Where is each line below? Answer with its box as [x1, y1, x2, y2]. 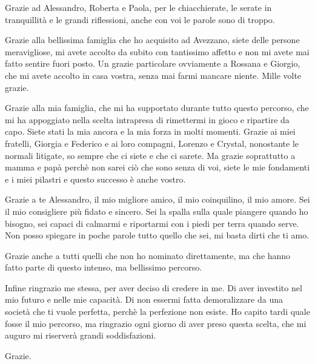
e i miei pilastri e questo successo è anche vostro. [5, 172, 186, 185]
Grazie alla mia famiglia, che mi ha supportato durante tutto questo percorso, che [5, 101, 309, 114]
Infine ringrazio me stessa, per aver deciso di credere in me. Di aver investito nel [5, 281, 302, 294]
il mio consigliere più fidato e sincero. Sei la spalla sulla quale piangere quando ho [5, 204, 308, 217]
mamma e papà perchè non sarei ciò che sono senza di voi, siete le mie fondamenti [5, 161, 310, 174]
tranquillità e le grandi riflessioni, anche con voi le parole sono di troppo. [5, 13, 275, 25]
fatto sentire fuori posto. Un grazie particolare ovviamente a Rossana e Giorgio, [5, 57, 300, 70]
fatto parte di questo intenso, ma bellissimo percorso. [5, 261, 202, 274]
